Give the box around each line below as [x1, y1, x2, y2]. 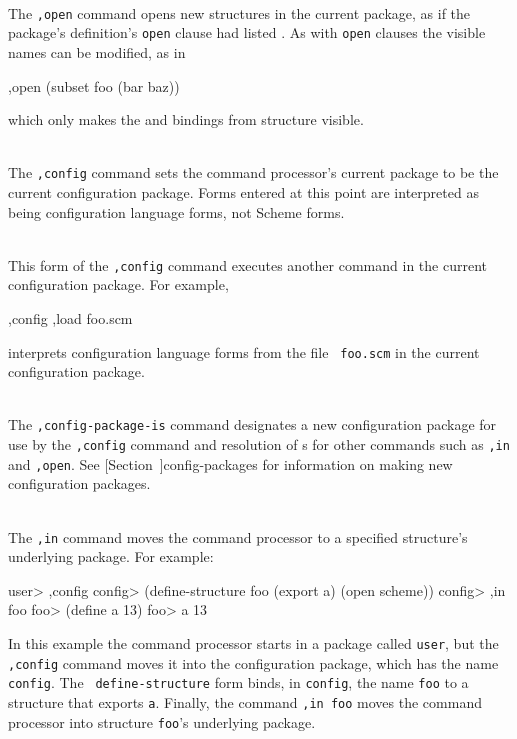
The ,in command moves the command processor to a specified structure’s [8, 526, 468, 547]
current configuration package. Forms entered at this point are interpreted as [8, 181, 479, 202]
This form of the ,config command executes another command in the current [8, 254, 487, 275]
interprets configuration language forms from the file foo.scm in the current [8, 341, 480, 362]
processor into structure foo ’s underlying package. [8, 711, 316, 732]
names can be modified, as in [8, 41, 186, 62]
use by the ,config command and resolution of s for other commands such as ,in [8, 434, 510, 455]
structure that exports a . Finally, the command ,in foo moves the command [8, 691, 482, 712]
